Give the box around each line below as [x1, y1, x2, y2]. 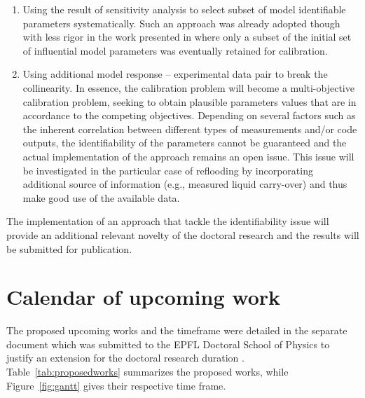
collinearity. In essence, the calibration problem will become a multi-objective [22, 80, 354, 95]
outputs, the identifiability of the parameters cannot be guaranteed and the [22, 135, 347, 150]
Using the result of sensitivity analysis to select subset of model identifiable [22, 2, 346, 16]
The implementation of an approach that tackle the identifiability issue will [6, 214, 329, 228]
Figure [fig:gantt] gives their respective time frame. [6, 378, 226, 392]
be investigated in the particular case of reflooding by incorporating [22, 163, 313, 177]
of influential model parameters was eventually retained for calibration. [22, 43, 328, 57]
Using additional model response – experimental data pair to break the [22, 67, 328, 81]
